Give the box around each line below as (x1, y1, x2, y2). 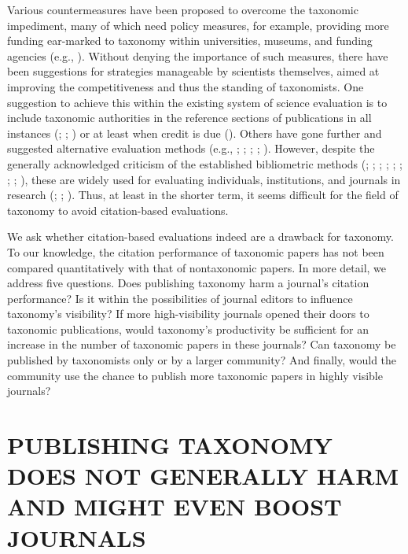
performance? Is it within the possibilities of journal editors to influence (7, 290, 353, 306)
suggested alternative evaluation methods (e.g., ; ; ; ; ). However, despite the (7, 140, 375, 157)
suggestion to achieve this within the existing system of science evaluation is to (7, 94, 388, 110)
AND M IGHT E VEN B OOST (7, 490, 342, 523)
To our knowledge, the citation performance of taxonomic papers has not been (7, 243, 384, 260)
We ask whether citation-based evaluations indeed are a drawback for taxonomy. (7, 228, 394, 245)
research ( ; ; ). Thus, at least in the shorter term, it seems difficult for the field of (7, 187, 399, 203)
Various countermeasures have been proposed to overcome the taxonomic (7, 2, 358, 17)
